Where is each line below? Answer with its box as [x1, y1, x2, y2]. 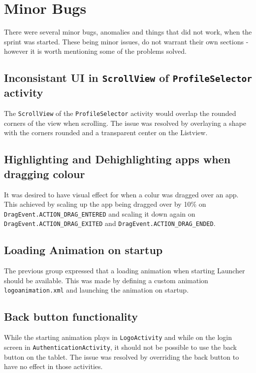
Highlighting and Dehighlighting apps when [4, 151, 231, 167]
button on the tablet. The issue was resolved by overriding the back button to [4, 351, 239, 362]
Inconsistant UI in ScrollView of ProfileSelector [4, 70, 252, 85]
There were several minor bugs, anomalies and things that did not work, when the [4, 27, 252, 37]
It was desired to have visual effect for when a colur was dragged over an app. [4, 189, 239, 199]
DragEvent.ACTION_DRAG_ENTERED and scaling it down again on [4, 208, 195, 219]
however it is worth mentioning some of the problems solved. [4, 46, 187, 56]
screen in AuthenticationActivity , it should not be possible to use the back [4, 341, 237, 352]
